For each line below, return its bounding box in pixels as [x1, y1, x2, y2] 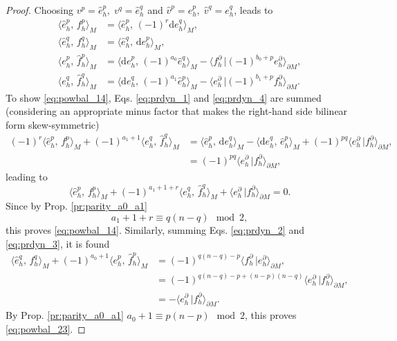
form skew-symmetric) [6, 117, 100, 131]
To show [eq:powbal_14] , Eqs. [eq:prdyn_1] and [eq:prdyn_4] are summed [6, 90, 322, 104]
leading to [6, 169, 48, 184]
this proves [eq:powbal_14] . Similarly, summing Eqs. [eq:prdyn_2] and [6, 223, 305, 237]
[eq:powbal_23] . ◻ [6, 321, 86, 335]
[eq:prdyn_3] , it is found [6, 236, 110, 250]
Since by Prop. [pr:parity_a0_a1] [6, 199, 147, 213]
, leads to [234, 3, 273, 17]
